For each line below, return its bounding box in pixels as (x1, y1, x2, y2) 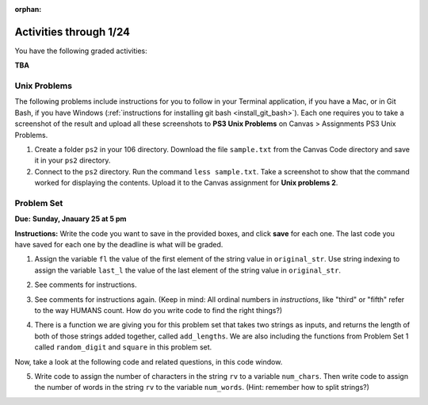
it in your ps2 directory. (34, 155, 111, 166)
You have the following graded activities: (14, 46, 147, 55)
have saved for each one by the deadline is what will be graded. (14, 240, 224, 250)
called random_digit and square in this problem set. (34, 342, 212, 352)
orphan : (14, 5, 42, 13)
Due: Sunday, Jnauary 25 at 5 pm (14, 214, 127, 224)
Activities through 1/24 (14, 25, 131, 39)
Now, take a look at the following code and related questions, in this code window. (14, 357, 283, 366)
